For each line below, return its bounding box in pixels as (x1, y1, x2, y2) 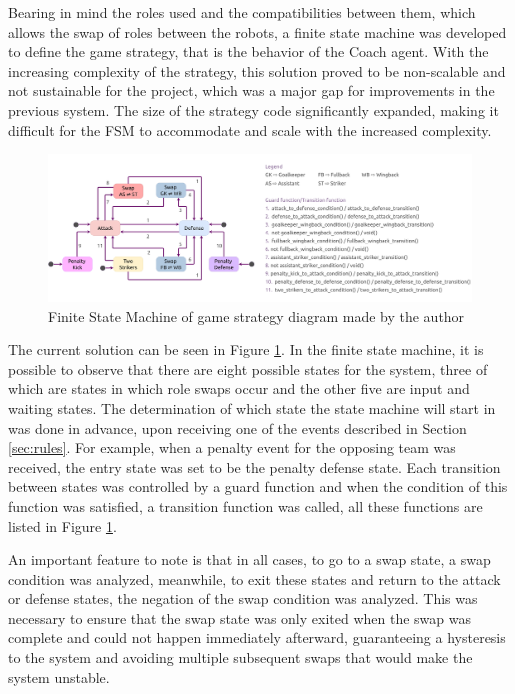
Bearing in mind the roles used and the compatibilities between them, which (8, 2, 476, 22)
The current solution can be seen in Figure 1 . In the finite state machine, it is (8, 339, 484, 360)
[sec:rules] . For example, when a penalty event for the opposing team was (8, 437, 456, 458)
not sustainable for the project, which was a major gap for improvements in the (8, 80, 495, 101)
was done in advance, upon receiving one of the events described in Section (8, 417, 467, 438)
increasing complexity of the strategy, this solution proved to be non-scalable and (8, 60, 506, 81)
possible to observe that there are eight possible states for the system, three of (8, 358, 488, 379)
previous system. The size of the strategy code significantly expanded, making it (8, 99, 499, 120)
